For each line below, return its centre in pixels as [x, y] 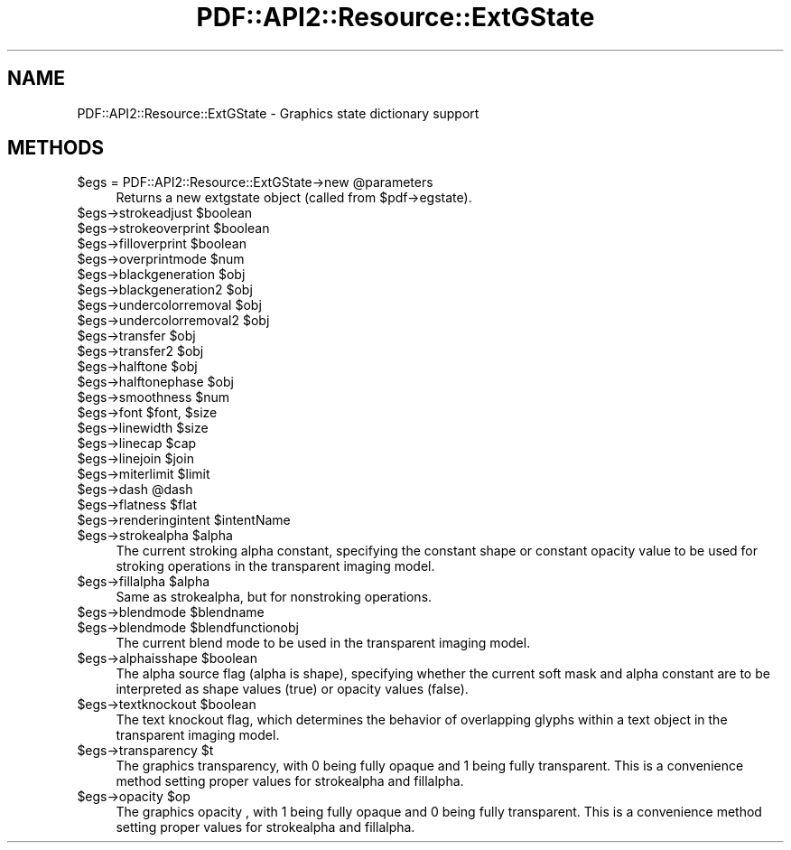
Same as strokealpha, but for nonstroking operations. [274, 597]
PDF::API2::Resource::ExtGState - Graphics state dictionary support [278, 113]
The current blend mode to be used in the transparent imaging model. [323, 643]
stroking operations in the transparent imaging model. [275, 566]
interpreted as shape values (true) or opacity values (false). [292, 689]
